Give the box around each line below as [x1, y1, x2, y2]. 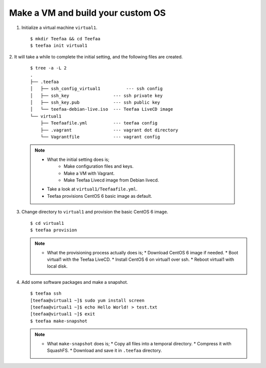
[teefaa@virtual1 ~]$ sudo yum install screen [30, 298, 145, 303]
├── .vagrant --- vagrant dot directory [40, 127, 178, 133]
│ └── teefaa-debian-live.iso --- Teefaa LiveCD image [30, 106, 173, 112]
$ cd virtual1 [30, 220, 64, 226]
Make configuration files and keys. [64, 163, 134, 169]
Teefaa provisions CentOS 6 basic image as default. [47, 193, 152, 199]
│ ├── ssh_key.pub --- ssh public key [30, 100, 160, 105]
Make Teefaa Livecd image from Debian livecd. [64, 177, 159, 183]
